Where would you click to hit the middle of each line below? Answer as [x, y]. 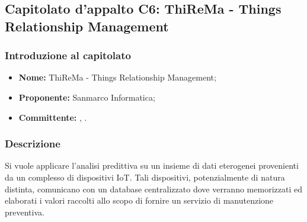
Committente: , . [53, 117]
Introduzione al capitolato [68, 55]
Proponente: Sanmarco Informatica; [87, 97]
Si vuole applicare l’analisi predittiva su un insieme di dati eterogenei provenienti [152, 165]
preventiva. [25, 212]
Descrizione [33, 144]
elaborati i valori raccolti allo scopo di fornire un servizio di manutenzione [139, 200]
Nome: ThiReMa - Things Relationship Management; [117, 77]
